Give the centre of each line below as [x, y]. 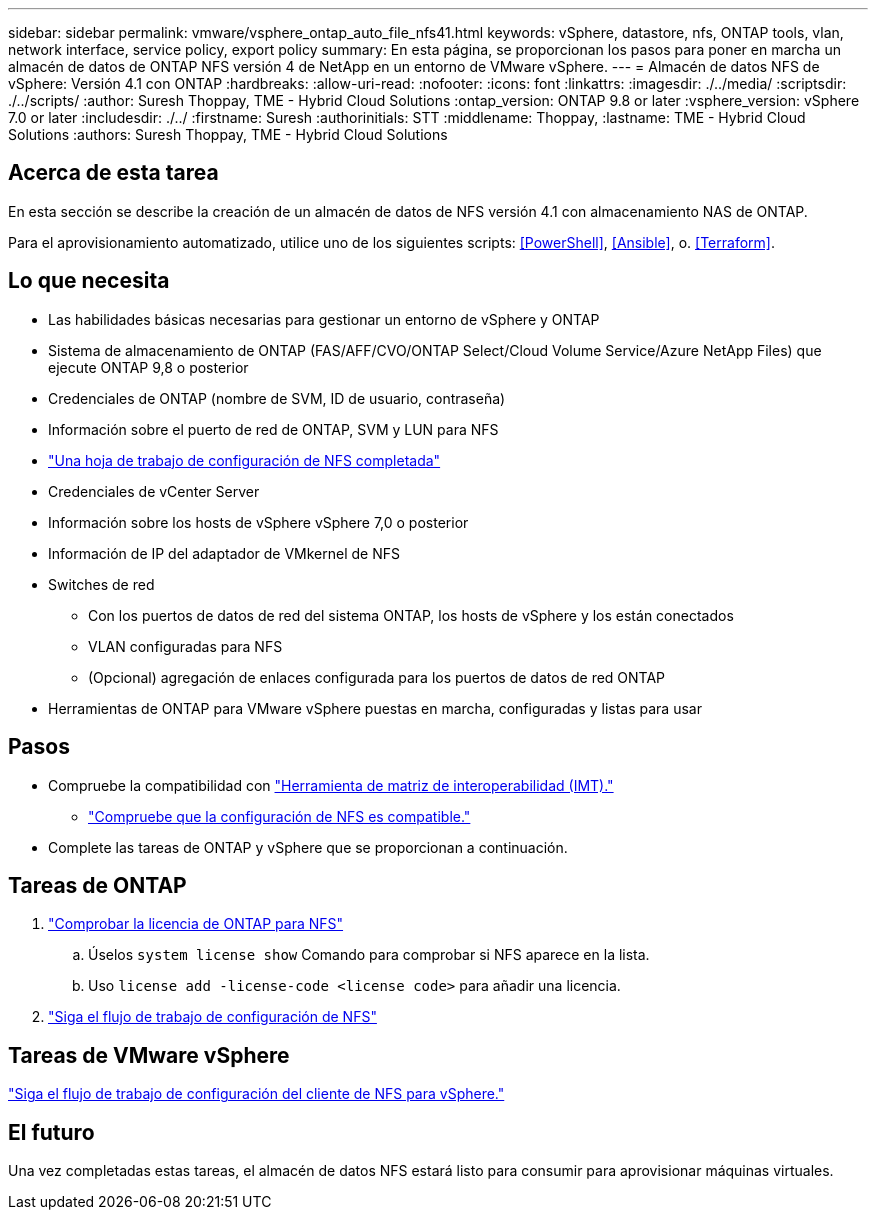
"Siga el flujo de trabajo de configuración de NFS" [212, 1017]
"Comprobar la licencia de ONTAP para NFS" [196, 924]
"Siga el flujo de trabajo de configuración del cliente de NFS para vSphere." [256, 1094]
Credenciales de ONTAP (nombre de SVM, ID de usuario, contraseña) [277, 398]
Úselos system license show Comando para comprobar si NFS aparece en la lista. [369, 955]
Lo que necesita [89, 281]
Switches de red [101, 584]
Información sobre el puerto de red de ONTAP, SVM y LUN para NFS [273, 429]
